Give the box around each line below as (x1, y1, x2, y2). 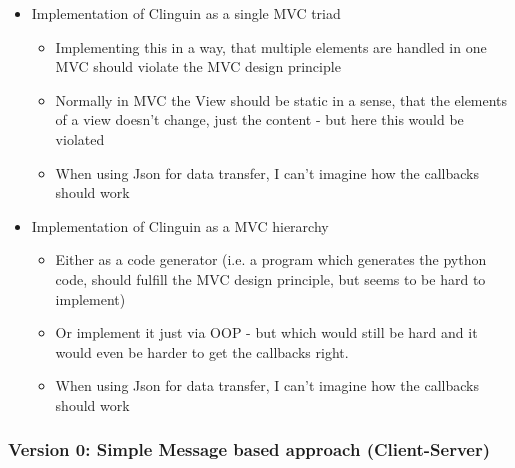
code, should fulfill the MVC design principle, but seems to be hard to (55, 268, 486, 289)
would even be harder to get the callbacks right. (55, 341, 349, 362)
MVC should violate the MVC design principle (55, 56, 341, 77)
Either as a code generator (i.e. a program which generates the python (55, 249, 487, 270)
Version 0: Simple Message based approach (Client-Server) (8, 437, 491, 462)
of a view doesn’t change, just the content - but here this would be (55, 109, 464, 130)
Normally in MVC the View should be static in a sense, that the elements (55, 89, 508, 110)
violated (55, 128, 105, 149)
